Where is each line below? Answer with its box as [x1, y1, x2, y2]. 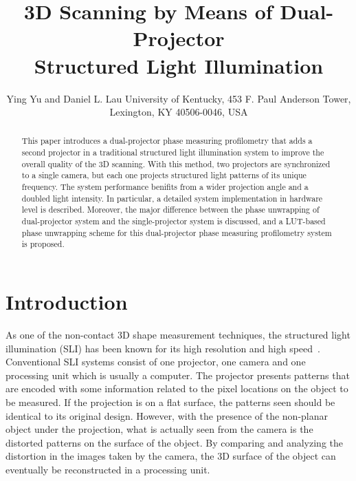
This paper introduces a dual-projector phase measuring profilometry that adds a [21, 135, 313, 147]
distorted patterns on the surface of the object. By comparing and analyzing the [5, 435, 343, 449]
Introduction [5, 288, 128, 316]
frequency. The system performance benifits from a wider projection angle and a [21, 181, 309, 193]
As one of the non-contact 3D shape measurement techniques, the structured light [5, 327, 351, 341]
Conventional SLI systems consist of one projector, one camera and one [5, 354, 306, 369]
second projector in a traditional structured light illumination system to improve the [21, 147, 324, 158]
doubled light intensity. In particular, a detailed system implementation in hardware [21, 192, 323, 204]
